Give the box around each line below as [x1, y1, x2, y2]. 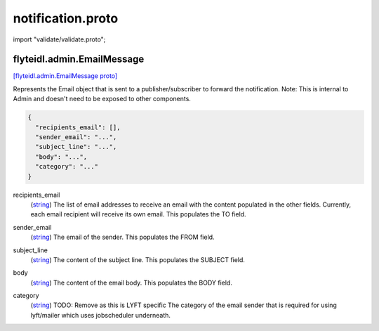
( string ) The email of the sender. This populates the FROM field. [30, 233, 215, 242]
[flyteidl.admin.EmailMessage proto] [13, 72, 118, 80]
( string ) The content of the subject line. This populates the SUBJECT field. [30, 255, 246, 264]
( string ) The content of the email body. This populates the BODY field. [30, 278, 233, 287]
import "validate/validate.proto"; [13, 35, 106, 44]
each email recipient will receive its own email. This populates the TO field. [30, 210, 246, 219]
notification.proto [13, 11, 119, 26]
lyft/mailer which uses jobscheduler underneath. [30, 311, 171, 319]
